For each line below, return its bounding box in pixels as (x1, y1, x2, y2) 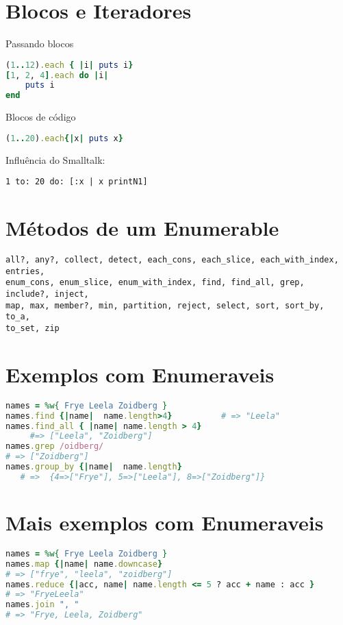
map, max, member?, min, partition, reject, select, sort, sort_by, (5, 300, 325, 310)
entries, (5, 266, 45, 276)
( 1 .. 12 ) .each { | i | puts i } (5, 60, 134, 70)
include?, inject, (5, 289, 89, 299)
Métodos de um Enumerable (5, 214, 279, 242)
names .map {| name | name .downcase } (5, 559, 163, 569)
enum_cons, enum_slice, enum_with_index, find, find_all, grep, (5, 278, 305, 288)
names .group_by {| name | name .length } (5, 462, 182, 472)
